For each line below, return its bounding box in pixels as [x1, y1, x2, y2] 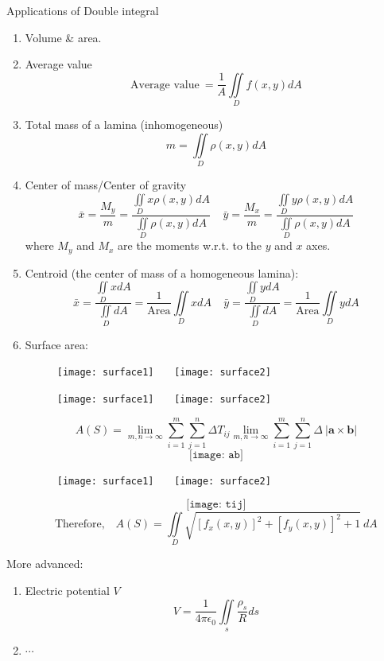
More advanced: [6, 555, 83, 572]
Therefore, [54, 519, 105, 531]
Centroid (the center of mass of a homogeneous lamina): [25, 264, 299, 281]
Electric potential [25, 582, 110, 598]
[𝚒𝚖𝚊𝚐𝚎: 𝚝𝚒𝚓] [186, 499, 246, 511]
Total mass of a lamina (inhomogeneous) [25, 116, 223, 133]
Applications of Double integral [6, 2, 159, 18]
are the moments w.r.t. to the [118, 237, 262, 254]
